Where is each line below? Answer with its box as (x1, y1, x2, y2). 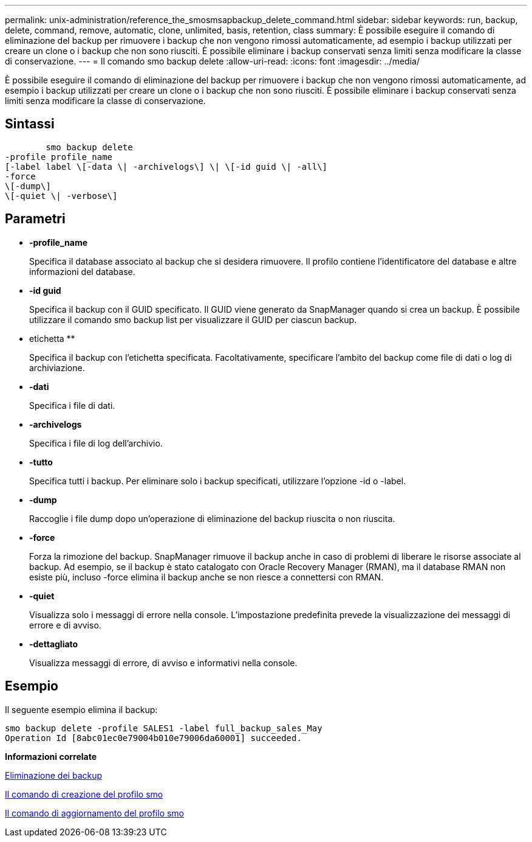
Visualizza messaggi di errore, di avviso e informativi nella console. (29, 657, 298, 668)
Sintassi (5, 116, 55, 132)
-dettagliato (29, 638, 78, 649)
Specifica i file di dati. (29, 400, 115, 411)
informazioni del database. (29, 266, 135, 277)
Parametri (5, 211, 66, 227)
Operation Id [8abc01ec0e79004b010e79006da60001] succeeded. (5, 732, 302, 743)
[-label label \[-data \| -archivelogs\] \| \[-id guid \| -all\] (5, 161, 328, 172)
